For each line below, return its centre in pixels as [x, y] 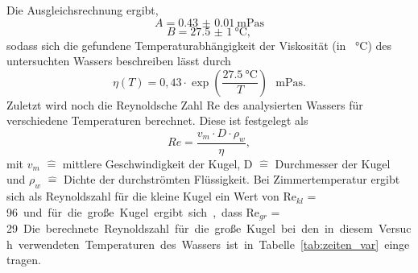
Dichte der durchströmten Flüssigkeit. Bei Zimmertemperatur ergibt [232, 179]
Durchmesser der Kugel [333, 163]
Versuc [395, 228]
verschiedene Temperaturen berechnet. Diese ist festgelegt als [157, 120]
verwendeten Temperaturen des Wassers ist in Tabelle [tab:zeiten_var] [199, 244]
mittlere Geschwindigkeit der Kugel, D [157, 163]
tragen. [24, 260]
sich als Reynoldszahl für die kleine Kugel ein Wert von [143, 196]
